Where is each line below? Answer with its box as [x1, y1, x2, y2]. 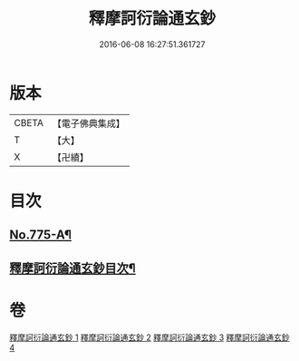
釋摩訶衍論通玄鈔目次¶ [9, 260, 136, 276]
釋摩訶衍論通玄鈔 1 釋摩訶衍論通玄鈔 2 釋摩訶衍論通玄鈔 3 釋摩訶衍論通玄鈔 [9, 332, 290, 343]
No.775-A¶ [9, 228, 72, 243]
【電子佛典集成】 [52, 117, 125, 130]
